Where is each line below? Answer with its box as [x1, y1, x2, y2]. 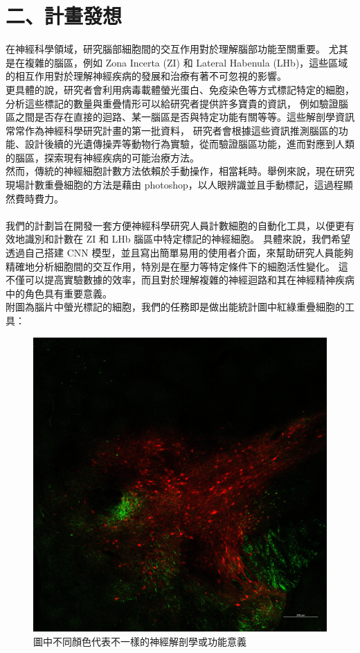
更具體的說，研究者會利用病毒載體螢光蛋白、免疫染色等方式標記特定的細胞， [6, 82, 354, 96]
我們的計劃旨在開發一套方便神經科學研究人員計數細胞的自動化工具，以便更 [6, 218, 345, 232]
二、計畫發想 [6, 1, 123, 30]
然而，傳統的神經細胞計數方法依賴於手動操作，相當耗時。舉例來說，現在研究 [6, 164, 354, 178]
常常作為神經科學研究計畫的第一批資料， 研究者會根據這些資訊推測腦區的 [6, 123, 339, 137]
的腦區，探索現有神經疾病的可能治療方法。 [6, 150, 199, 164]
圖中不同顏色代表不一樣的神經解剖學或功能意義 [33, 634, 246, 648]
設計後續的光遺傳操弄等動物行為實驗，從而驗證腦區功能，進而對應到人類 [24, 137, 354, 151]
